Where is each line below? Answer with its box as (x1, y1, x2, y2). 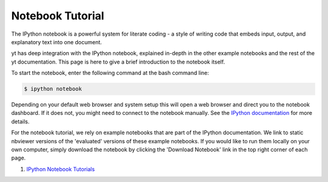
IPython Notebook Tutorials (26, 165, 95, 172)
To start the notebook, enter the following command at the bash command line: (11, 70, 210, 77)
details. (11, 118, 30, 125)
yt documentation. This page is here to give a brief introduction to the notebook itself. (11, 58, 225, 65)
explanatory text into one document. (11, 38, 103, 45)
